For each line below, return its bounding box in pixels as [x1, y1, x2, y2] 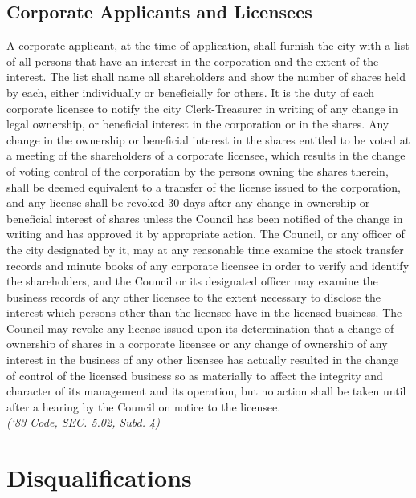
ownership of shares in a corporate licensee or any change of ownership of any [6, 335, 388, 352]
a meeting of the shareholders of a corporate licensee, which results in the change [6, 147, 406, 164]
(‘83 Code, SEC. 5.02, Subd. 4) [6, 414, 160, 431]
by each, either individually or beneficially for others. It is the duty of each [6, 83, 375, 100]
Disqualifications [6, 461, 192, 494]
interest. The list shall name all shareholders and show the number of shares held [6, 68, 406, 85]
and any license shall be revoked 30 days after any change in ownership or [6, 194, 370, 211]
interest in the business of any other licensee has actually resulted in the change [6, 351, 399, 368]
